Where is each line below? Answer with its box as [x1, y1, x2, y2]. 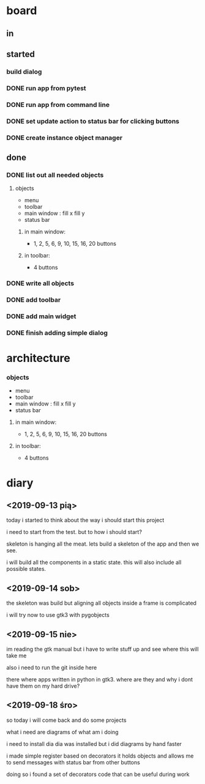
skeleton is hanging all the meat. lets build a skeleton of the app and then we [6, 540, 199, 547]
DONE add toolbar [6, 296, 61, 304]
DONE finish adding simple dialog [6, 328, 108, 337]
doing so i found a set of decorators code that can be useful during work [6, 770, 190, 778]
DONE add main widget [6, 312, 76, 321]
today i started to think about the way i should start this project [6, 517, 165, 524]
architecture [6, 351, 70, 366]
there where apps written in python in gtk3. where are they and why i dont [6, 676, 193, 683]
